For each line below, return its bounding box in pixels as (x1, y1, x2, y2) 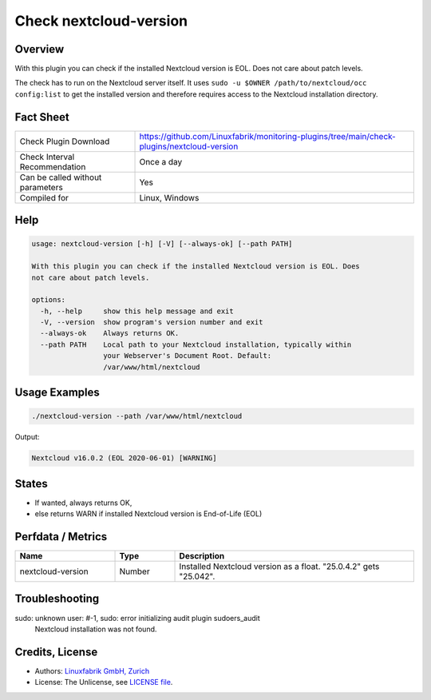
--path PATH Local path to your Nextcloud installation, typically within (40, 340, 352, 349)
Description (179, 551, 225, 562)
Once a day (139, 156, 183, 167)
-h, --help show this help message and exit (40, 306, 235, 316)
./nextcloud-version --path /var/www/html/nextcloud (31, 412, 243, 421)
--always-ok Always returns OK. (40, 328, 180, 338)
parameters (19, 181, 63, 193)
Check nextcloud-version (14, 12, 188, 30)
